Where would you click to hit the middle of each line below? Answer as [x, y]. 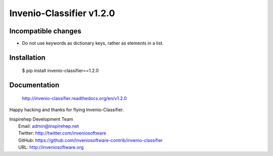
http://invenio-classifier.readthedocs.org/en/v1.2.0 [74, 98]
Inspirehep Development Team [41, 119]
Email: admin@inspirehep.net [49, 126]
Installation [27, 57]
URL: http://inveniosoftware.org [51, 147]
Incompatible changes [45, 31]
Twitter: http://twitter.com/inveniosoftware [62, 133]
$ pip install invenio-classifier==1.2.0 [60, 71]
